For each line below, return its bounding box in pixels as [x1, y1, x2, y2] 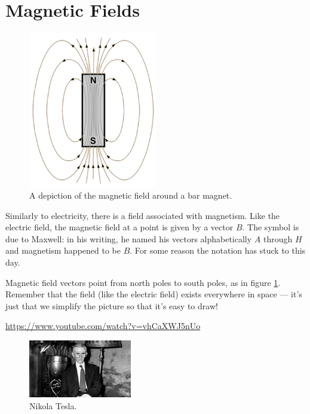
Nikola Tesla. [29, 400, 77, 412]
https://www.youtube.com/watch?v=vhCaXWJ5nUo [5, 319, 201, 332]
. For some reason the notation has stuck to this [130, 244, 306, 257]
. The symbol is [242, 221, 299, 233]
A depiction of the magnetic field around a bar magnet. [29, 189, 232, 202]
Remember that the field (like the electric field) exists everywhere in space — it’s [5, 288, 302, 300]
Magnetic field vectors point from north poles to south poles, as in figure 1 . [5, 276, 281, 288]
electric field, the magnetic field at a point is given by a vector [5, 221, 234, 233]
